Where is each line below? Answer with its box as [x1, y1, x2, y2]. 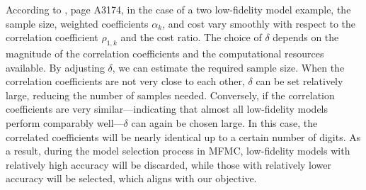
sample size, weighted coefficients [6, 16, 149, 30]
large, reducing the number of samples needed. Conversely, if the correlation [6, 87, 335, 102]
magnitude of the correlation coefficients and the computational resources [6, 45, 324, 60]
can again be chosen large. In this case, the [131, 115, 318, 130]
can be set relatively [256, 74, 343, 89]
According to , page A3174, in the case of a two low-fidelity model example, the [6, 2, 351, 16]
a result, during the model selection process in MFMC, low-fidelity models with [6, 143, 350, 158]
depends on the [273, 30, 339, 45]
